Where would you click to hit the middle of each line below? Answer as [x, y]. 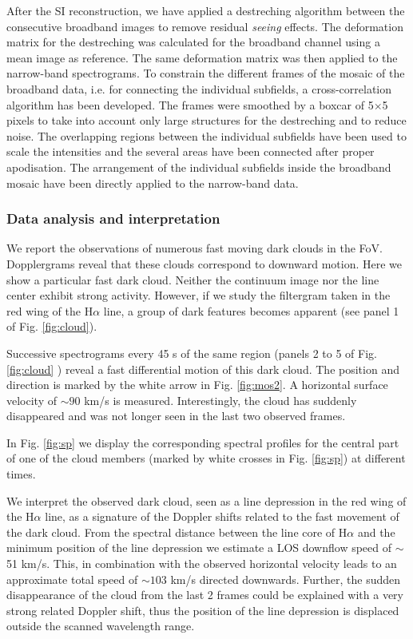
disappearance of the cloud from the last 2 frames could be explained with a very [205, 595]
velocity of [32, 400]
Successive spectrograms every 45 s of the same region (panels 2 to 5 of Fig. [192, 353]
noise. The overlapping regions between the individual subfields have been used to [206, 135]
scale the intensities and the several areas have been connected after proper [191, 151]
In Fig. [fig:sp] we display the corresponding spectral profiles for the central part [203, 442]
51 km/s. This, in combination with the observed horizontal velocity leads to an [202, 564]
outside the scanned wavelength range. [101, 626]
